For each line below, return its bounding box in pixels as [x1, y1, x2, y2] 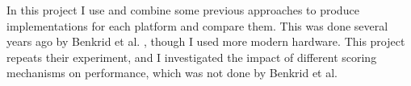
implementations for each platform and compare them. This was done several [6, 17, 388, 34]
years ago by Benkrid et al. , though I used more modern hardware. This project [6, 33, 405, 50]
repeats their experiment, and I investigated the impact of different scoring [6, 48, 377, 65]
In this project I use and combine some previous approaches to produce [6, 2, 359, 18]
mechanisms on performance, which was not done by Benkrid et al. [6, 64, 338, 81]
